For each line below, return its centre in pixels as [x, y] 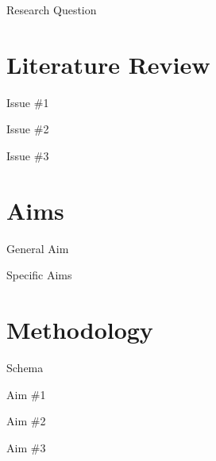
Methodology [80, 329]
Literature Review [108, 64]
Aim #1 [26, 394]
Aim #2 [26, 421]
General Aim [38, 248]
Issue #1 [28, 102]
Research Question [52, 10]
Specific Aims [39, 275]
